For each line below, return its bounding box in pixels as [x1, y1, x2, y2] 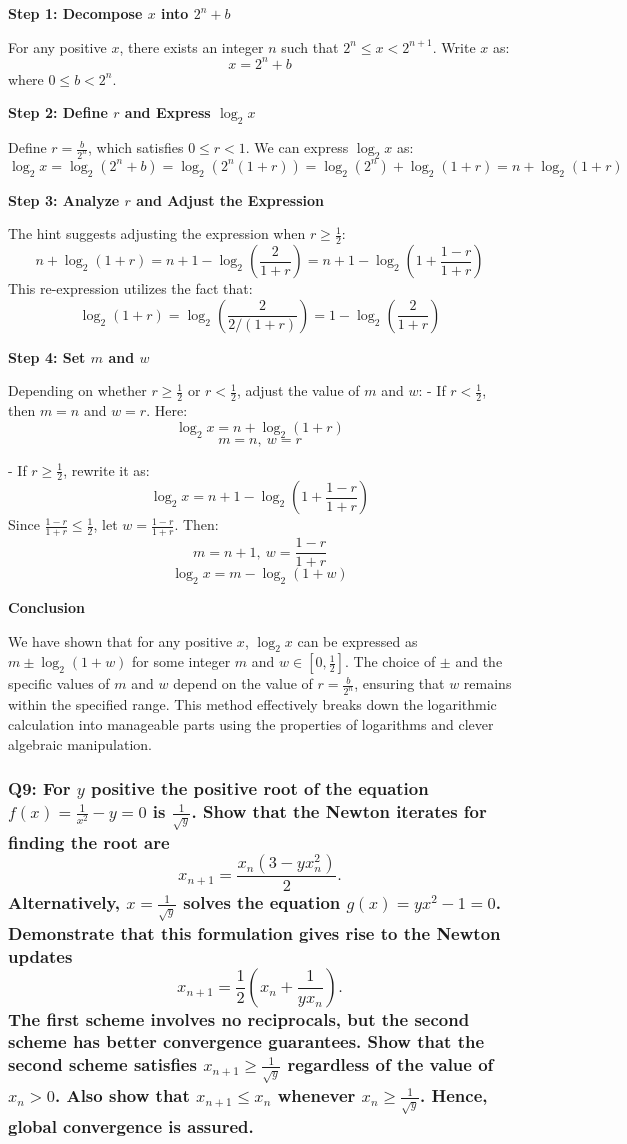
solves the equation [183, 890, 341, 915]
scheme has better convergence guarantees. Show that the [8, 1029, 485, 1054]
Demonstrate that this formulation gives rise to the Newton [8, 920, 501, 945]
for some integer [132, 651, 231, 672]
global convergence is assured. [8, 1113, 254, 1138]
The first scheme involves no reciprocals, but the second [8, 1006, 470, 1031]
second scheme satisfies [8, 1052, 197, 1077]
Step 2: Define [8, 102, 108, 123]
